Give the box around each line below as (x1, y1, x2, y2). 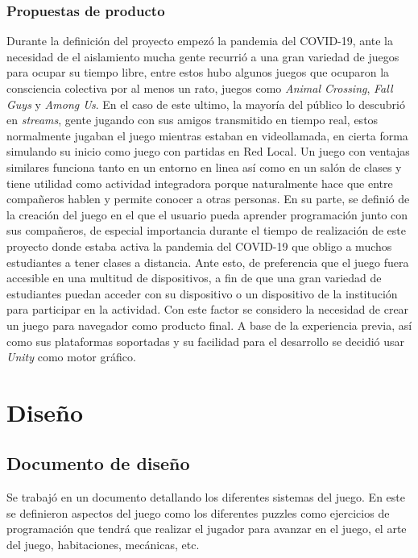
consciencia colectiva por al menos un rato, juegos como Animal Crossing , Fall (6, 80, 393, 96)
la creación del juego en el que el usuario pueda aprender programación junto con (6, 206, 408, 223)
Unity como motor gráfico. (6, 348, 136, 365)
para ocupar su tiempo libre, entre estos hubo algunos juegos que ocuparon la (6, 64, 390, 81)
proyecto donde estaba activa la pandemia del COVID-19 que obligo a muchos (6, 237, 392, 254)
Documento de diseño (6, 451, 190, 476)
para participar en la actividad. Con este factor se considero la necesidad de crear (6, 301, 409, 318)
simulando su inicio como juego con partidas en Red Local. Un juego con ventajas (6, 143, 410, 160)
